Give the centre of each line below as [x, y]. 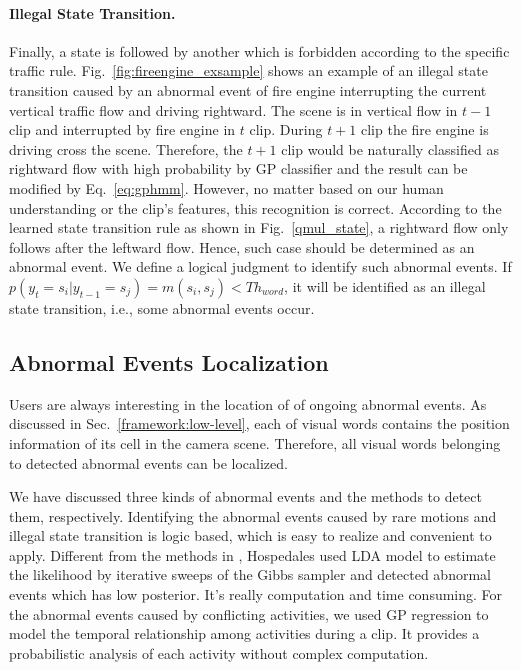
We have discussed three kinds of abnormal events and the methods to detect [246, 496]
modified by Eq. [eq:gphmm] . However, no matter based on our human [226, 187]
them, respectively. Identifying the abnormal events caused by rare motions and [253, 515]
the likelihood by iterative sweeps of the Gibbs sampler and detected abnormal [250, 574]
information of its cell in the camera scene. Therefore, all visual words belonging [255, 442]
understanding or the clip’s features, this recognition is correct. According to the [255, 207]
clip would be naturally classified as [390, 148]
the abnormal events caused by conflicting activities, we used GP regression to [249, 613]
